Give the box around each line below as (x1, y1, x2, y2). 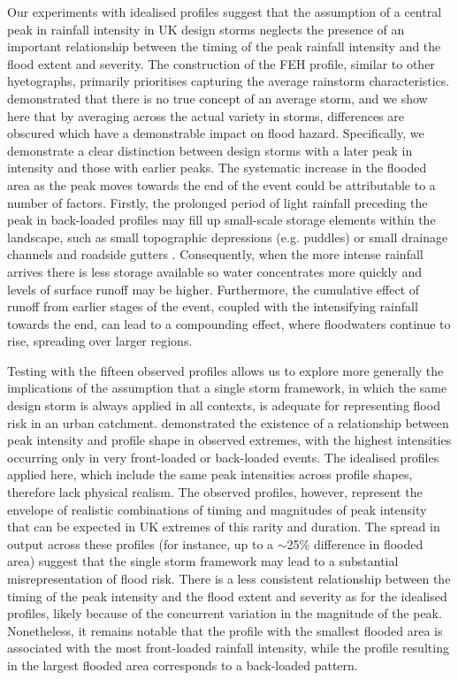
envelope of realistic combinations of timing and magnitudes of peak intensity (7, 500, 427, 518)
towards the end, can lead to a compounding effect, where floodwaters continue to (7, 314, 451, 332)
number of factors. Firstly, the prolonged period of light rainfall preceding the (7, 193, 428, 211)
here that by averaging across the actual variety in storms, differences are (7, 106, 404, 125)
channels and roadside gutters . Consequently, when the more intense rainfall (7, 245, 424, 264)
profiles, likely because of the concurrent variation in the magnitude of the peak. (7, 604, 442, 623)
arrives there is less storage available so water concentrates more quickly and (7, 262, 422, 280)
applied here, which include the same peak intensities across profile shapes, (7, 465, 413, 484)
